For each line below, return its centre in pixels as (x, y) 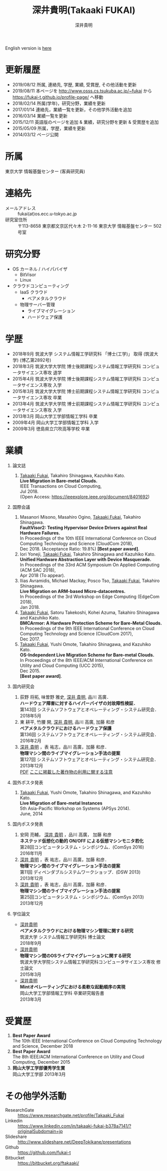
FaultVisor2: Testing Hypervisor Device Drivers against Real (83, 528)
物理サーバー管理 (37, 304)
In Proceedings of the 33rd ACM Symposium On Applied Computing (89, 565)
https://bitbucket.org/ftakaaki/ (48, 1163)
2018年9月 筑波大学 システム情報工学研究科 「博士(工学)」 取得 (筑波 (83, 354)
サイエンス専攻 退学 (42, 372)
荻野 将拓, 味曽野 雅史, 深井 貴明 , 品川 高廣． (65, 697)
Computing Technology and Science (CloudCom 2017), (76, 633)
